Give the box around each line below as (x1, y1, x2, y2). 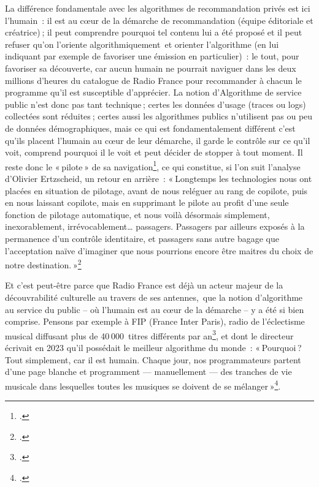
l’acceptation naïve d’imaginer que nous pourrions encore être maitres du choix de (5, 244, 313, 257)
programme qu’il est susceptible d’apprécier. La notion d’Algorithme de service (5, 86, 302, 99)
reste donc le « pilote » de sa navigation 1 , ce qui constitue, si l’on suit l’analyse (5, 158, 301, 173)
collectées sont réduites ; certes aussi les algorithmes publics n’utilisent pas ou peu (5, 110, 313, 123)
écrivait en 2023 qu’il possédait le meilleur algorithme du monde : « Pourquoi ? (5, 341, 302, 353)
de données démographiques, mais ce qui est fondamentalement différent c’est (5, 121, 296, 134)
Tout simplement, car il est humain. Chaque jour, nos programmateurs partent (5, 353, 301, 366)
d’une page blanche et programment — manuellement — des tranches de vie (5, 365, 292, 378)
